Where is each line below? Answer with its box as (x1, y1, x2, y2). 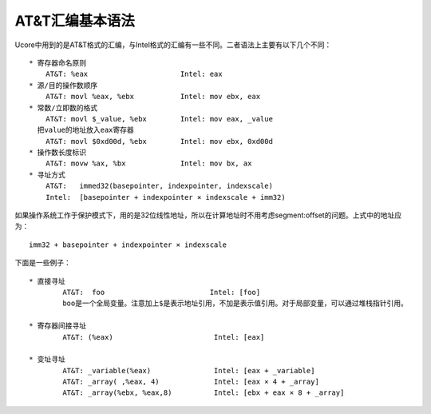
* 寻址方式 (29, 170, 65, 179)
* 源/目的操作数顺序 (29, 81, 98, 90)
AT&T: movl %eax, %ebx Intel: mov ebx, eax (45, 92, 261, 102)
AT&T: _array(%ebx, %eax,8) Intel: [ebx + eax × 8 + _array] (62, 388, 345, 397)
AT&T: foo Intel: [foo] (62, 288, 261, 297)
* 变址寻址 (29, 355, 65, 364)
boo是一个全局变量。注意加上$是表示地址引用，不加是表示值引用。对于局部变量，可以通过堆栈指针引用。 (62, 299, 409, 308)
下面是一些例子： (14, 258, 71, 268)
